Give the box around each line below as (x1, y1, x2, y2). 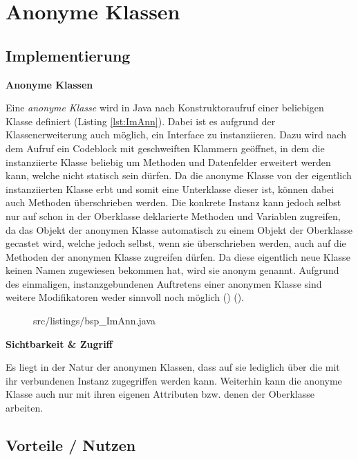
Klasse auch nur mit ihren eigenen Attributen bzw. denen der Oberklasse (6, 387, 314, 401)
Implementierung (6, 44, 131, 66)
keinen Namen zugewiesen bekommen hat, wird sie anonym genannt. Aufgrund (6, 263, 339, 277)
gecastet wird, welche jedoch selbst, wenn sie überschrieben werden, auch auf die (6, 236, 346, 250)
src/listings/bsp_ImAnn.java (33, 313, 156, 328)
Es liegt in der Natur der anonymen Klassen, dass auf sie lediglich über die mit (6, 360, 340, 374)
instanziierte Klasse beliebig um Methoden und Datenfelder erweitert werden (6, 154, 331, 169)
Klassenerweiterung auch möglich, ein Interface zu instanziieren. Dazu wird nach (6, 127, 346, 142)
